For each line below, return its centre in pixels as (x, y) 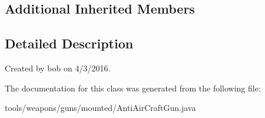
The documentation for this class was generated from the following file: (133, 88)
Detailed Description (69, 43)
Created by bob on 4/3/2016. (58, 68)
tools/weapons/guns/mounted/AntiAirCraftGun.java (100, 108)
